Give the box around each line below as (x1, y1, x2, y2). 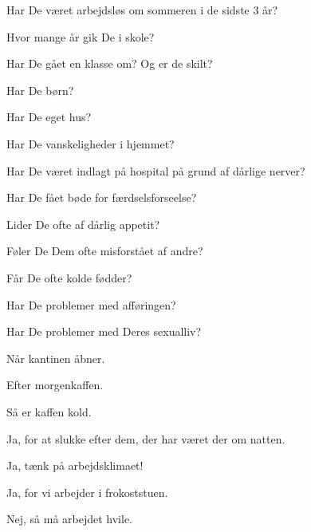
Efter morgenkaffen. (6, 376, 104, 393)
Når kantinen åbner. (6, 349, 105, 366)
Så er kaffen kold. (6, 403, 92, 420)
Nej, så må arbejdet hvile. (6, 510, 133, 527)
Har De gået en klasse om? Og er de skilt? (6, 55, 213, 72)
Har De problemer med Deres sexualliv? (6, 323, 202, 340)
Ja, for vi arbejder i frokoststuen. (6, 483, 168, 500)
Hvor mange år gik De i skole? (6, 28, 155, 45)
